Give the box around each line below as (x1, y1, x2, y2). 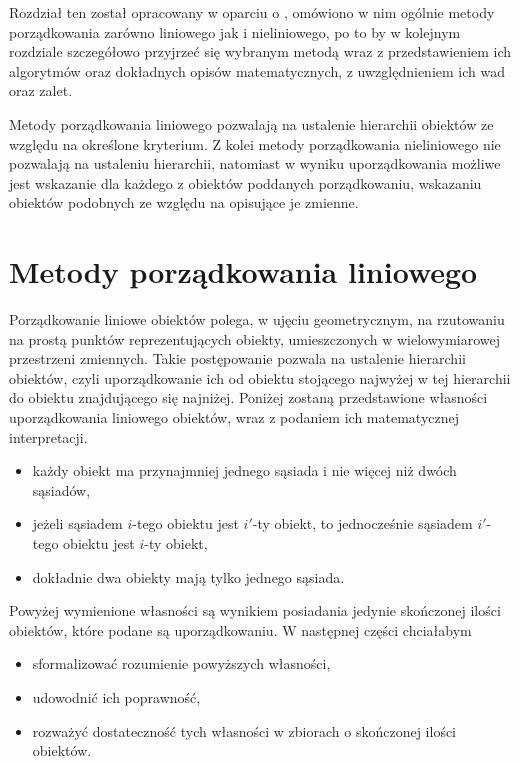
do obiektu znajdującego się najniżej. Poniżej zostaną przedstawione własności (9, 387, 488, 408)
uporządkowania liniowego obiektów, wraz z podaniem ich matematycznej (9, 407, 460, 428)
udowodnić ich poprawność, (32, 686, 201, 707)
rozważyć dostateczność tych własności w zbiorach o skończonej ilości (32, 720, 457, 741)
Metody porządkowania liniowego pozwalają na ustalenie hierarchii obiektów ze (9, 113, 494, 134)
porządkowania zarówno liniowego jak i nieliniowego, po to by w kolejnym (9, 21, 461, 42)
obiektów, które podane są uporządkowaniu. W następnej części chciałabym (9, 619, 472, 640)
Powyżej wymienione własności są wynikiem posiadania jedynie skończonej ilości (9, 600, 501, 621)
